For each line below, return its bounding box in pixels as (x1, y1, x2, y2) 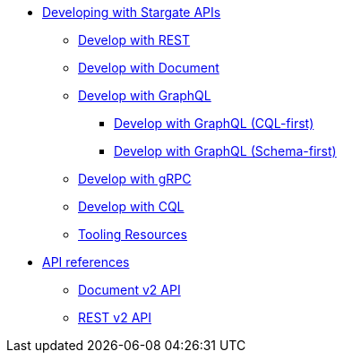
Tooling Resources (78, 227, 187, 242)
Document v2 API (78, 282, 181, 297)
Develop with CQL (78, 199, 185, 214)
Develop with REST (78, 32, 191, 47)
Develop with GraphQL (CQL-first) (114, 116, 314, 131)
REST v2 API (78, 310, 152, 325)
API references (42, 254, 130, 270)
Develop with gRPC (78, 171, 192, 186)
